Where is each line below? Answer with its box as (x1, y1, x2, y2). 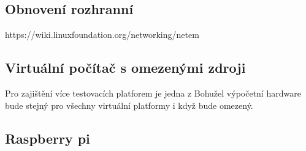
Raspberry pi (5, 128, 90, 147)
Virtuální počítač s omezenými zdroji (5, 58, 246, 77)
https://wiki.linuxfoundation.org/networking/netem (5, 28, 199, 41)
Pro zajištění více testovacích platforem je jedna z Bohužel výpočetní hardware (5, 87, 301, 99)
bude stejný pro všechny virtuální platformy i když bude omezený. (5, 98, 253, 111)
